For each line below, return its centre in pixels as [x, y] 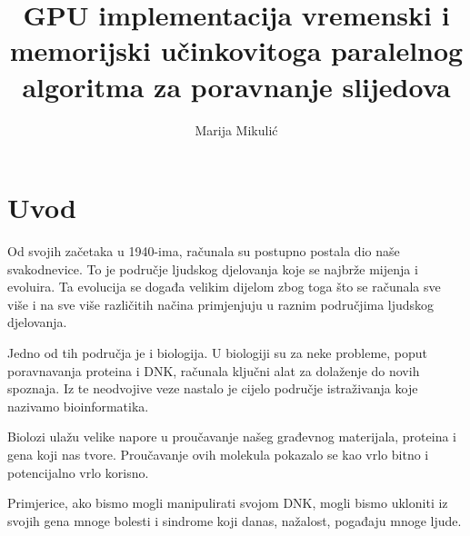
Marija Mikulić [236, 129]
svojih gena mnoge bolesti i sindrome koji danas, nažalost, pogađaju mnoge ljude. [235, 520]
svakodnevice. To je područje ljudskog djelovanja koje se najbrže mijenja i [213, 268]
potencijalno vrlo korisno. [78, 472]
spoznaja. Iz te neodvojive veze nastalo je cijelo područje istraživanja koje [213, 388]
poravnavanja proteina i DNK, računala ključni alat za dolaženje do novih [214, 370]
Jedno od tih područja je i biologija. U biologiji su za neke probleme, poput [218, 352]
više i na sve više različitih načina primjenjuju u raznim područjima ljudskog [221, 304]
